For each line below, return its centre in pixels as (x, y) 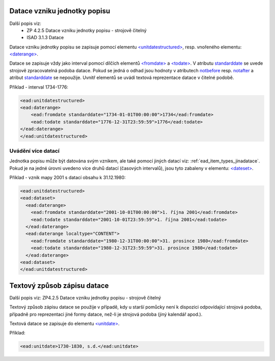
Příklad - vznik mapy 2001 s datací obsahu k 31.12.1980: (67, 178)
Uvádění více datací (34, 151)
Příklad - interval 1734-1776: (39, 87)
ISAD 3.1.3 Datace (45, 38)
